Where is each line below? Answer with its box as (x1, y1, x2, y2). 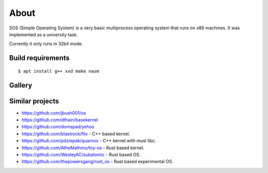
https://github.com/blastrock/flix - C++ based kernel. (21, 131, 131, 137)
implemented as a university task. (9, 31, 78, 37)
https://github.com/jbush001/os (21, 110, 86, 116)
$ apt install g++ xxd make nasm (18, 68, 99, 74)
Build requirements (9, 54, 69, 62)
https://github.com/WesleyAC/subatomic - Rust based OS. (21, 152, 141, 158)
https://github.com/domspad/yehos (21, 124, 94, 130)
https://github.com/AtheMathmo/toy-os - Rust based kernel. (21, 145, 145, 151)
